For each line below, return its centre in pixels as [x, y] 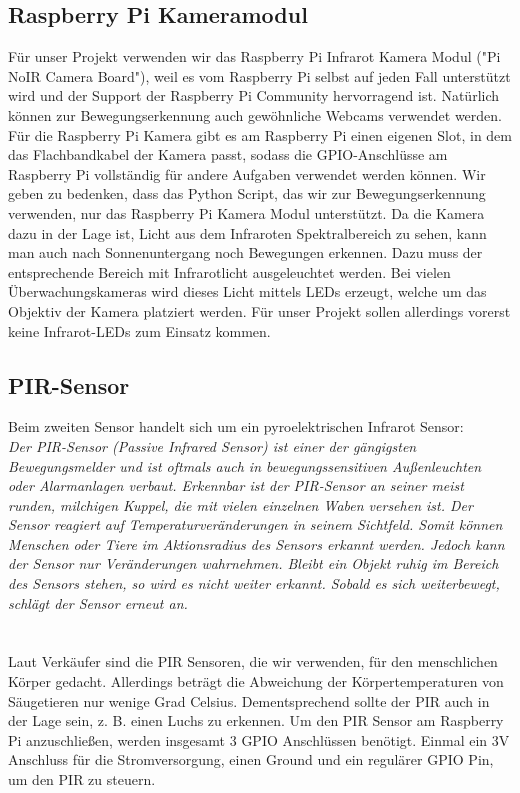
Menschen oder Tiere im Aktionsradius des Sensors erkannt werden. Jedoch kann [256, 543]
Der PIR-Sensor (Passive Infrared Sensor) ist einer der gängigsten [212, 445]
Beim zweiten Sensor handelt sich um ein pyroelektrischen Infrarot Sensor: [236, 426]
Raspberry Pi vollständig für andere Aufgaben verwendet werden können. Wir [247, 173]
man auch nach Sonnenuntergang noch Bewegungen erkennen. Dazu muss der [245, 252]
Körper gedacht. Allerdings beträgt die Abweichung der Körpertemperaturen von [256, 681]
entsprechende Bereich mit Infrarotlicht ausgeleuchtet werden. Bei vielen [229, 271]
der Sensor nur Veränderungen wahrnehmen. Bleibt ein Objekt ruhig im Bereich [253, 563]
